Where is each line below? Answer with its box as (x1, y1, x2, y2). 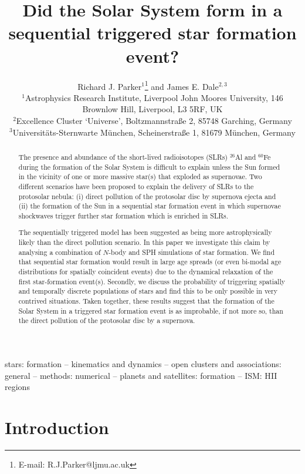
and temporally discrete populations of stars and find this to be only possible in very (18, 286, 278, 296)
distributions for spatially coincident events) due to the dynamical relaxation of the (18, 267, 273, 277)
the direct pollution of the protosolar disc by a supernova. (18, 315, 195, 325)
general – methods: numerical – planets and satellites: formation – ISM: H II (5, 369, 277, 381)
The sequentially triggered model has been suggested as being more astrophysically (18, 227, 272, 237)
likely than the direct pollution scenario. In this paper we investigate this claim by (18, 237, 270, 247)
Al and (235, 152, 256, 162)
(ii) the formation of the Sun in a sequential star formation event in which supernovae (18, 201, 281, 211)
